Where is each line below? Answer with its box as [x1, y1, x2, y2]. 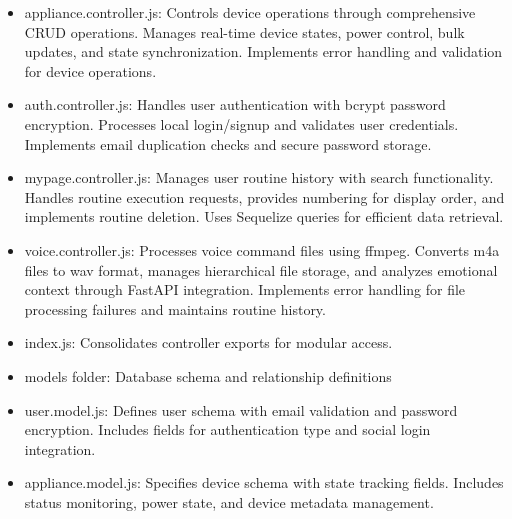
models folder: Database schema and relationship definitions [24, 365, 392, 386]
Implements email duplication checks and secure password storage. [24, 133, 432, 154]
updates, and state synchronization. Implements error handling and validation [24, 41, 503, 62]
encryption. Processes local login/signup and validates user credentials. [24, 113, 459, 134]
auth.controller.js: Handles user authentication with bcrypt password [24, 94, 446, 115]
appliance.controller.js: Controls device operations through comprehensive [24, 2, 476, 22]
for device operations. [24, 60, 157, 81]
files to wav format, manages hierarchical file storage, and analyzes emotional [24, 259, 498, 280]
